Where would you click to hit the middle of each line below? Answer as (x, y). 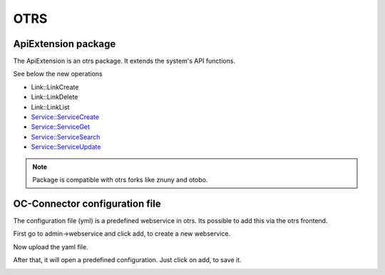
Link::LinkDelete (55, 97)
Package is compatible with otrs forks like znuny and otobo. (120, 180)
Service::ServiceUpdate (66, 147)
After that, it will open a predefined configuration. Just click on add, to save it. (127, 260)
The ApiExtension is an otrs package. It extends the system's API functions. (124, 61)
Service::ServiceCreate (65, 117)
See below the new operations (58, 74)
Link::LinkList (50, 107)
